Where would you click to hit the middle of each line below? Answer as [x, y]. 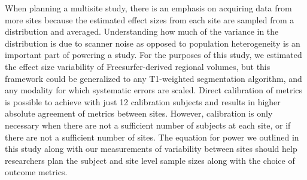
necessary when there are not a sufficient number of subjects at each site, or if [148, 125]
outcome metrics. [36, 172]
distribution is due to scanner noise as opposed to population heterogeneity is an [153, 43]
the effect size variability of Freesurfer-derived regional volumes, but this [138, 66]
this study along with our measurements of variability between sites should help [151, 149]
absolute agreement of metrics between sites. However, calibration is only [139, 113]
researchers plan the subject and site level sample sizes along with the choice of [150, 160]
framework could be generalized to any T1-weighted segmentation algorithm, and [153, 78]
